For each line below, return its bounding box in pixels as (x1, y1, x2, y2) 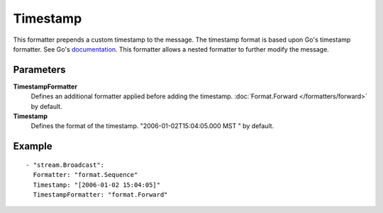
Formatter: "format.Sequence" (33, 171, 138, 179)
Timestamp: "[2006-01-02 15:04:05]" (33, 180, 161, 189)
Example (13, 140, 52, 152)
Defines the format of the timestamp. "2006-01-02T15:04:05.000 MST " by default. (30, 122, 274, 130)
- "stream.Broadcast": (26, 161, 105, 169)
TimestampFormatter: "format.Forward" (33, 190, 168, 198)
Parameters (13, 64, 66, 76)
